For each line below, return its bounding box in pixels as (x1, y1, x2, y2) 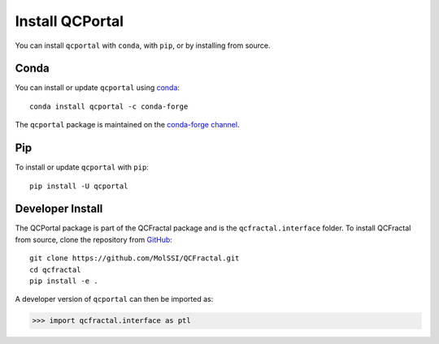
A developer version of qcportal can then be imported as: (15, 295, 214, 304)
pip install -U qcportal (29, 181, 128, 191)
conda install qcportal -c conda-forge (29, 101, 189, 111)
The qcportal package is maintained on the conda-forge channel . (15, 120, 240, 130)
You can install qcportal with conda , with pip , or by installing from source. (15, 41, 271, 50)
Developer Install (15, 202, 103, 216)
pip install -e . (29, 277, 98, 286)
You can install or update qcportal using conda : (15, 83, 180, 92)
